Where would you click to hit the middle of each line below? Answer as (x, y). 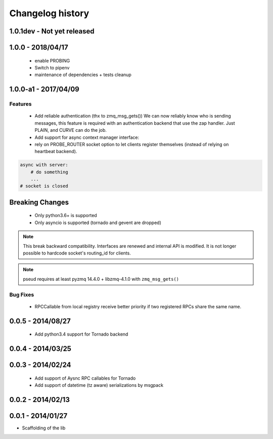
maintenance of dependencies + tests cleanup (83, 75)
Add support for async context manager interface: (87, 137)
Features (20, 104)
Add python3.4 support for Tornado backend (81, 334)
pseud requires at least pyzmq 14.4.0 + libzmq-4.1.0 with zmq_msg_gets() (101, 279)
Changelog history (49, 13)
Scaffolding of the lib (44, 428)
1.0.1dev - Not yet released (52, 31)
